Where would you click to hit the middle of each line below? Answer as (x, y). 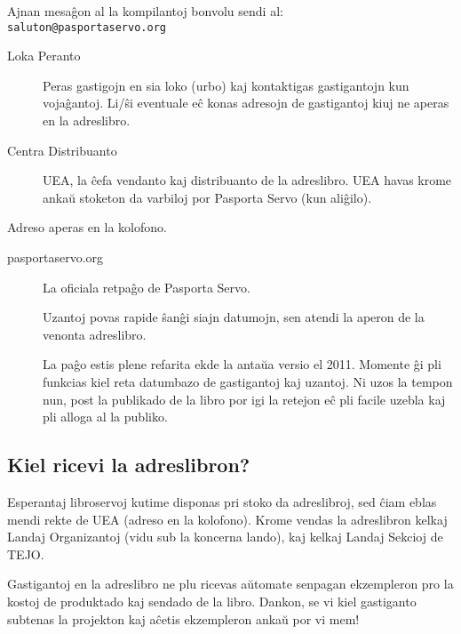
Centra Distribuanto (62, 150)
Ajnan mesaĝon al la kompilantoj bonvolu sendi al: (145, 11)
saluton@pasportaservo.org (87, 27)
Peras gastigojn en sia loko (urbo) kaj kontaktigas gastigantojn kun (226, 85)
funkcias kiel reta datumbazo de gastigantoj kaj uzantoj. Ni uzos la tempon (248, 381)
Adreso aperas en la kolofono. (87, 227)
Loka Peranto (44, 56)
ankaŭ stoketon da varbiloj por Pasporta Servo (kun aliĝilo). (207, 197)
